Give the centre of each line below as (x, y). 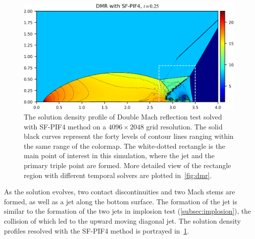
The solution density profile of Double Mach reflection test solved (123, 117)
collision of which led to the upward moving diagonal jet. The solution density (123, 220)
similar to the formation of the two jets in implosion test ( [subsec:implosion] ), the (127, 211)
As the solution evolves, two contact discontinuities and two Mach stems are (120, 192)
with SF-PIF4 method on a (65, 126)
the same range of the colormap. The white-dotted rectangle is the (125, 146)
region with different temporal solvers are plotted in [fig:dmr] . (118, 175)
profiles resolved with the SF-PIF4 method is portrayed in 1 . (97, 230)
